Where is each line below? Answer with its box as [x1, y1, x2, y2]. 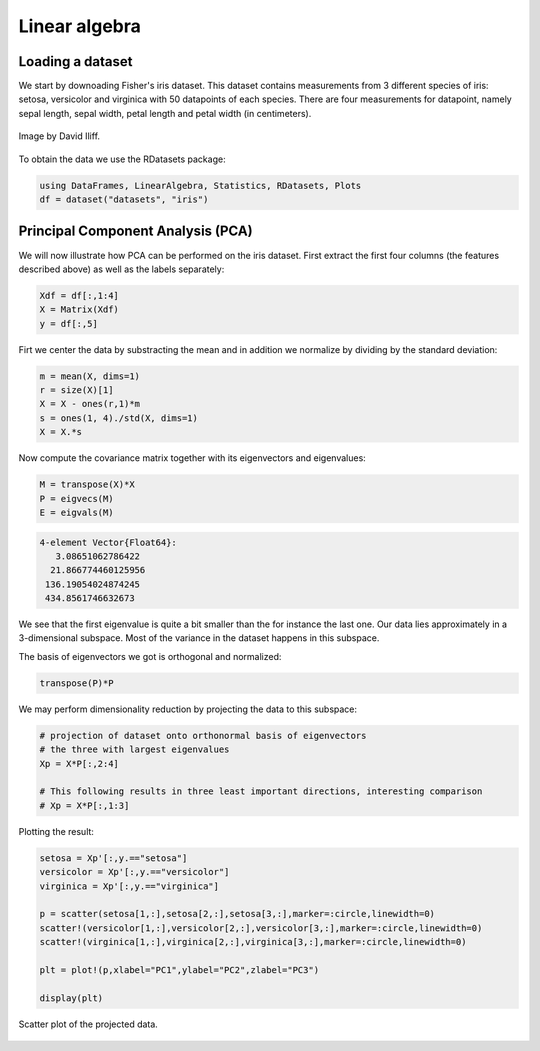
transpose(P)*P [39, 677, 114, 689]
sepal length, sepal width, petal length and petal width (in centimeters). [18, 107, 312, 119]
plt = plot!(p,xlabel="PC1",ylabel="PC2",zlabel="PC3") [39, 964, 320, 975]
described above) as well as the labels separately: [18, 263, 225, 275]
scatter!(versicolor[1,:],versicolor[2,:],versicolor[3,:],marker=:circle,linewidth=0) [39, 922, 483, 934]
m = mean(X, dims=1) [39, 370, 140, 382]
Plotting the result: [18, 825, 95, 837]
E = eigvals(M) [39, 506, 114, 518]
